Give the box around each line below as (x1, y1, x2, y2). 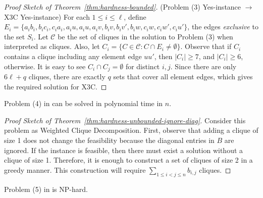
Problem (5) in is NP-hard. (4, 183, 88, 194)
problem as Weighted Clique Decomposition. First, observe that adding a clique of (4, 125, 258, 135)
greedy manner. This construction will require (4, 164, 146, 175)
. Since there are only (170, 61, 237, 71)
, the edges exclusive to (187, 21, 258, 32)
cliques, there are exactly (28, 71, 106, 82)
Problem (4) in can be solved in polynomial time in (4, 98, 163, 109)
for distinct (125, 61, 160, 71)
